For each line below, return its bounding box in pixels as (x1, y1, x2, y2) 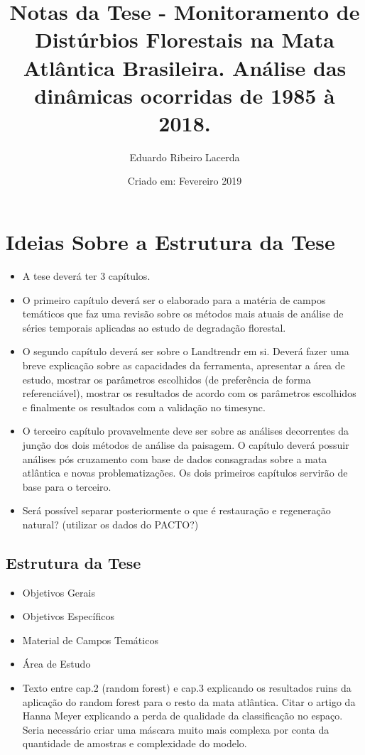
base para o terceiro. (22, 479, 111, 494)
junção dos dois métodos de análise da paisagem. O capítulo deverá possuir (22, 437, 349, 452)
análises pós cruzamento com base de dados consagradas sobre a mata (22, 451, 327, 466)
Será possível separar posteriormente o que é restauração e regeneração (22, 503, 331, 518)
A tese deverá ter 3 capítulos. (22, 268, 151, 283)
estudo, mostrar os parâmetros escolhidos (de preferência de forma (22, 371, 311, 386)
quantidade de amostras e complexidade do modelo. (22, 736, 247, 751)
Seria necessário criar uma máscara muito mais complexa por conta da (22, 722, 329, 737)
